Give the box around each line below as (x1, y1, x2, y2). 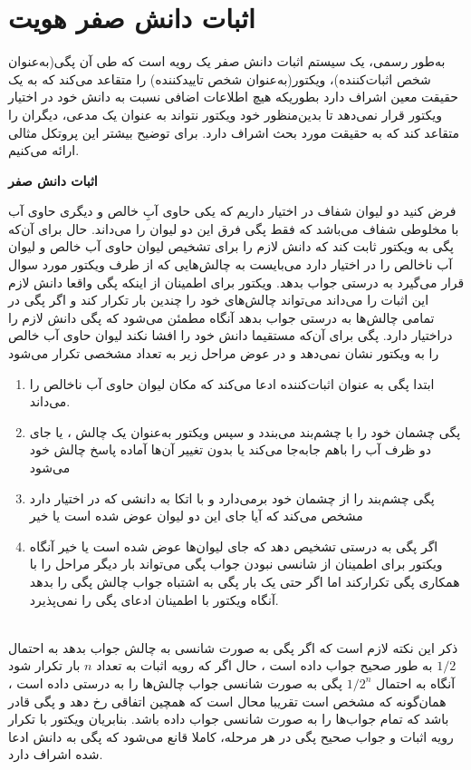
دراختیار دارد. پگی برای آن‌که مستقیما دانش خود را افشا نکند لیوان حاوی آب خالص (8, 326, 453, 345)
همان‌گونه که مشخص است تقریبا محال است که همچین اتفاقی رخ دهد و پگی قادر (8, 691, 447, 710)
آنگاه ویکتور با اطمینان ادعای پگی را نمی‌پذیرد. (29, 590, 279, 609)
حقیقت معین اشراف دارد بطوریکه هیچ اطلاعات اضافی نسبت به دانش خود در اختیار (8, 87, 458, 106)
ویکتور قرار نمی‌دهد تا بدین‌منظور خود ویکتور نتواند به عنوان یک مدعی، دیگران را (8, 104, 442, 123)
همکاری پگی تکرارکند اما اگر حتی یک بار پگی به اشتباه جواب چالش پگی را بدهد (29, 571, 460, 590)
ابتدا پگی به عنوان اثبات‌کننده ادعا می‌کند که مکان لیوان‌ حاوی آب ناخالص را (29, 374, 435, 393)
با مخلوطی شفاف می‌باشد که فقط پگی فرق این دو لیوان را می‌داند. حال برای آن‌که (8, 219, 459, 238)
